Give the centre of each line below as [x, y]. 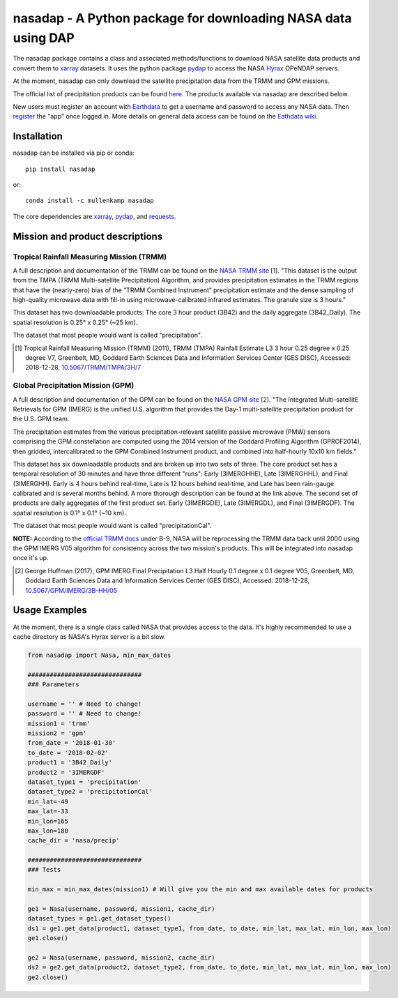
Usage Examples [50, 610]
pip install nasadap [60, 169]
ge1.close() [48, 938]
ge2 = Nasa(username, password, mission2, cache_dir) [121, 958]
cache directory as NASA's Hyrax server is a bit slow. [89, 636]
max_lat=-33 [48, 811]
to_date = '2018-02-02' [68, 753]
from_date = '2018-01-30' [72, 743]
